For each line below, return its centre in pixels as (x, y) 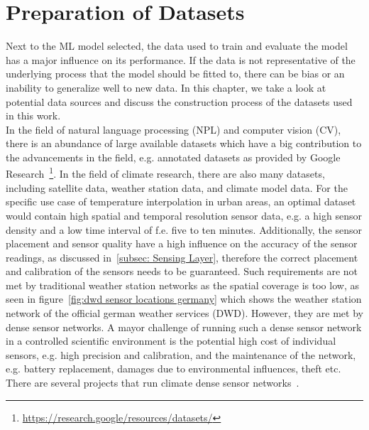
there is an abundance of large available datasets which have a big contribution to (184, 143)
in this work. (33, 115)
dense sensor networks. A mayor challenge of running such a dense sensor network (184, 327)
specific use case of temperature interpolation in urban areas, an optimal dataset (181, 201)
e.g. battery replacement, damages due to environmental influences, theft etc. (174, 369)
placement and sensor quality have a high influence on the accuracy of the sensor (182, 243)
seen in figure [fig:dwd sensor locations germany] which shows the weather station (184, 299)
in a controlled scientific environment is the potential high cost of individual (171, 341)
